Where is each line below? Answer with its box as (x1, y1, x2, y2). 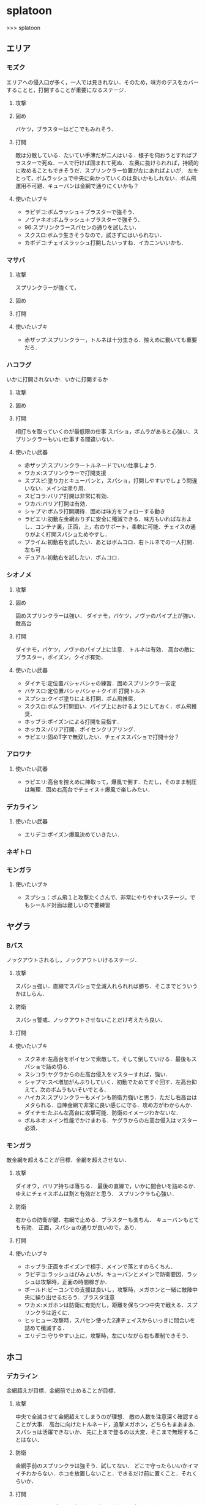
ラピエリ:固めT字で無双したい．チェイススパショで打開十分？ (24, 733, 180, 741)
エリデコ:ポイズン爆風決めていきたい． (24, 831, 123, 838)
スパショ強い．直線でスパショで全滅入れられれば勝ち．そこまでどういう (15, 982, 198, 990)
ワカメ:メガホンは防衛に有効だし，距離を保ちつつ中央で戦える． (24, 1301, 187, 1309)
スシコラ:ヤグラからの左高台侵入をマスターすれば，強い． (24, 1071, 171, 1078)
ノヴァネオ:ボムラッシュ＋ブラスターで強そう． (24, 216, 143, 223)
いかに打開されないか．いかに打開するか (6, 376, 108, 383)
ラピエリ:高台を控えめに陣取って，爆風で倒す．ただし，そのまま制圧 (24, 778, 197, 785)
